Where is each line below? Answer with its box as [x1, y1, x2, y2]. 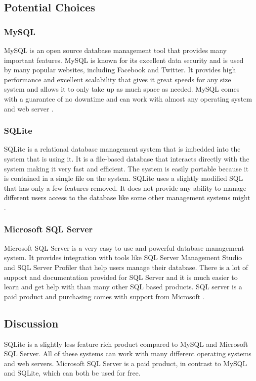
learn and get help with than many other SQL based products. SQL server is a [4, 281, 242, 292]
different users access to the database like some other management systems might [4, 192, 251, 203]
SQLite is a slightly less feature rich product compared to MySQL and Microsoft [4, 338, 248, 349]
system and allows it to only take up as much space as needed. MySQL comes [4, 84, 240, 94]
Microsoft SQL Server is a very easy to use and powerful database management [4, 242, 244, 253]
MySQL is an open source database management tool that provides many [4, 45, 227, 55]
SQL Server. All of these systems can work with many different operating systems [4, 348, 252, 359]
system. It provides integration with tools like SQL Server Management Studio [4, 252, 242, 263]
